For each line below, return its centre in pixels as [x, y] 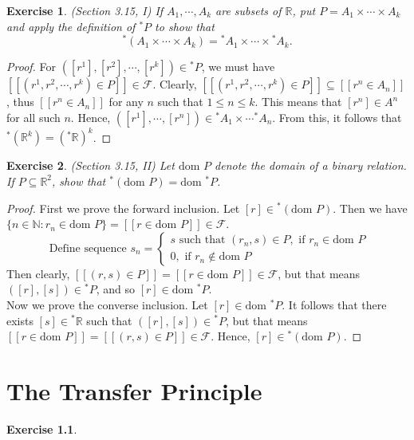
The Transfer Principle [134, 390]
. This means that [298, 102]
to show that [185, 26]
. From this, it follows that [337, 117]
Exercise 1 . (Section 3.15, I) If [85, 10]
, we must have [238, 67]
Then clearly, [38, 273]
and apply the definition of [71, 26]
